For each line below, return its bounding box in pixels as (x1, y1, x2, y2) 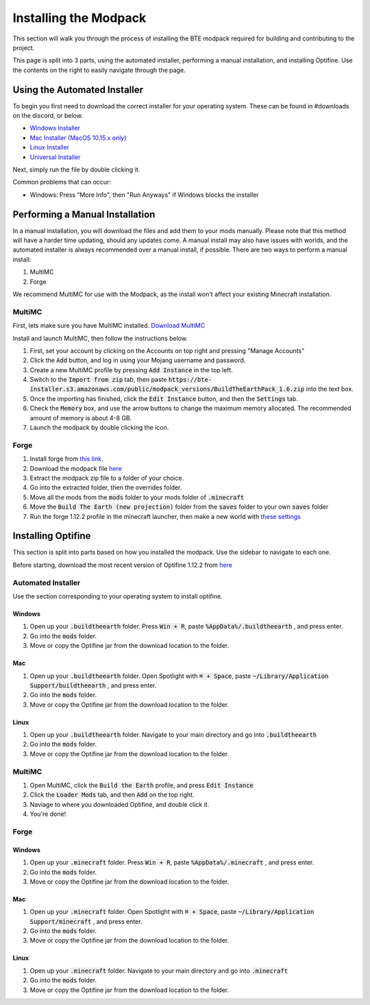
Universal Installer (29, 153, 81, 161)
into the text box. (306, 385, 354, 393)
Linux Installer (29, 143, 70, 152)
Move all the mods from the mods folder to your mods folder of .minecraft (29, 493, 245, 501)
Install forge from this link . (29, 455, 103, 463)
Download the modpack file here (29, 464, 123, 472)
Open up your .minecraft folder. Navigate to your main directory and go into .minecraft (29, 967, 288, 975)
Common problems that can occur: (12, 178, 111, 186)
